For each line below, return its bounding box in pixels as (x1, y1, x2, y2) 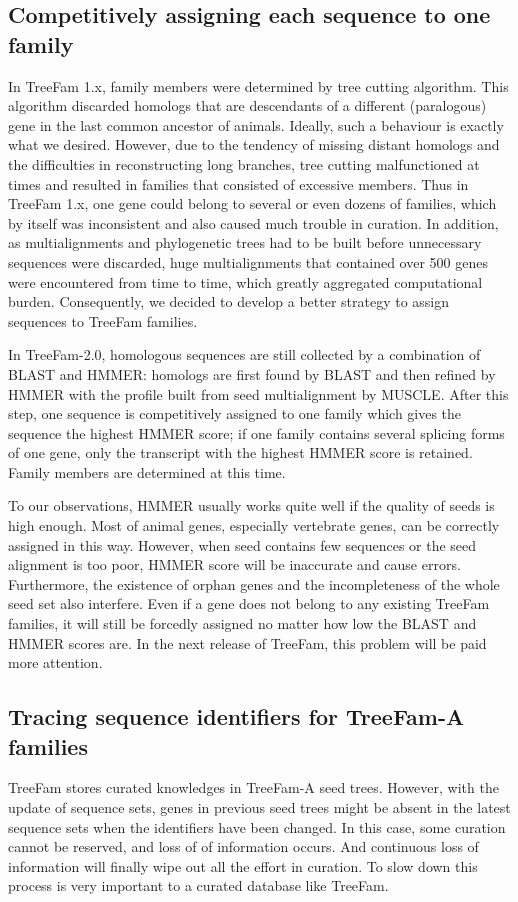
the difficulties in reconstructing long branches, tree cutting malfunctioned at (8, 153, 480, 174)
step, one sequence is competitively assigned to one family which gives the (8, 403, 462, 424)
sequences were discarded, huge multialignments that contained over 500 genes (8, 251, 488, 272)
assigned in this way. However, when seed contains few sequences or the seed (8, 534, 477, 555)
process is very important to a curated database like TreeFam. (8, 875, 389, 896)
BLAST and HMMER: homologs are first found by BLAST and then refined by (8, 363, 496, 384)
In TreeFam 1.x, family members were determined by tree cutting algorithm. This (8, 75, 509, 96)
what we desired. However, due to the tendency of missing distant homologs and (8, 134, 500, 155)
